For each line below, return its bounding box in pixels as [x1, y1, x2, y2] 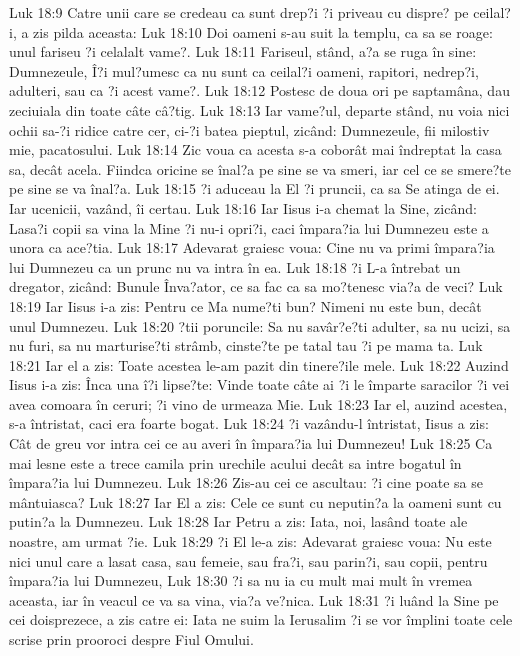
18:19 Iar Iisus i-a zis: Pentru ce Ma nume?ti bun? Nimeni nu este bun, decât [9, 295, 482, 316]
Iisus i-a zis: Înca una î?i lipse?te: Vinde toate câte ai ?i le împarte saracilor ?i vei [9, 374, 510, 395]
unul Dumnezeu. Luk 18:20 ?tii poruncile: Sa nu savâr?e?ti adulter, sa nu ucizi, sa [9, 315, 511, 336]
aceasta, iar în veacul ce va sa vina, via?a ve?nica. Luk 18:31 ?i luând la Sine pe [9, 589, 499, 610]
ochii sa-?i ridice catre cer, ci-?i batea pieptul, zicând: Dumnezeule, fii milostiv [9, 119, 490, 140]
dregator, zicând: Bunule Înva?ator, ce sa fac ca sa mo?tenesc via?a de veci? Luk [9, 276, 503, 297]
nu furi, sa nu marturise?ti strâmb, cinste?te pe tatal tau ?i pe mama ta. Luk [9, 335, 483, 356]
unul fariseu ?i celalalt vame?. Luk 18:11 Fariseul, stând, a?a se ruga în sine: [9, 41, 477, 62]
